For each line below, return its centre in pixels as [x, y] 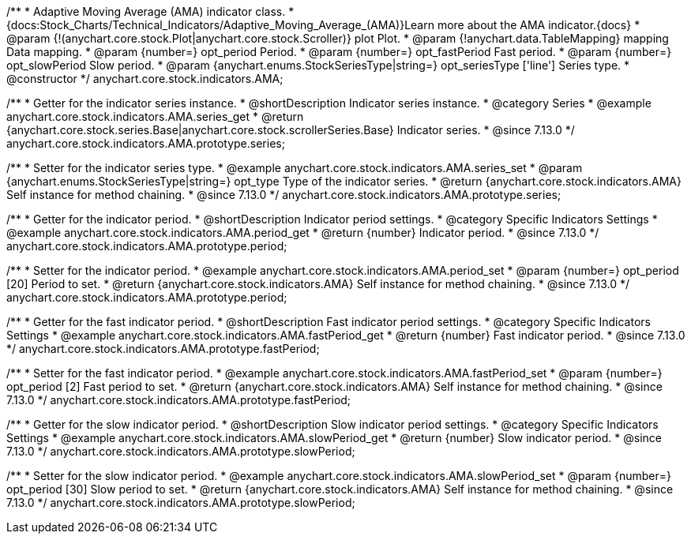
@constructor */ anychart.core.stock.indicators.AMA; [145, 79]
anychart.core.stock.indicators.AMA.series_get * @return [155, 116]
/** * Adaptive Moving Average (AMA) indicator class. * [150, 11]
